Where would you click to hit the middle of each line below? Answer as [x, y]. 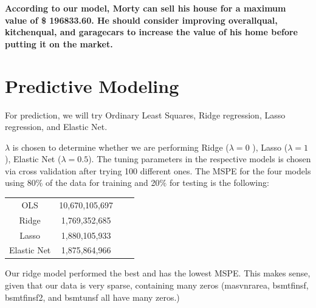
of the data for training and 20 [102, 183]
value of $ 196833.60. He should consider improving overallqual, [141, 20]
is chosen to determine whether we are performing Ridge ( [121, 147]
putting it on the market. [59, 43]
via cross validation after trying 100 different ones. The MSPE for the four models [158, 170]
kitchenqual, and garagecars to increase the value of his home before [151, 32]
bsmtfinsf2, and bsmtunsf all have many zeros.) [92, 297]
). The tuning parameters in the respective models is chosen [200, 159]
